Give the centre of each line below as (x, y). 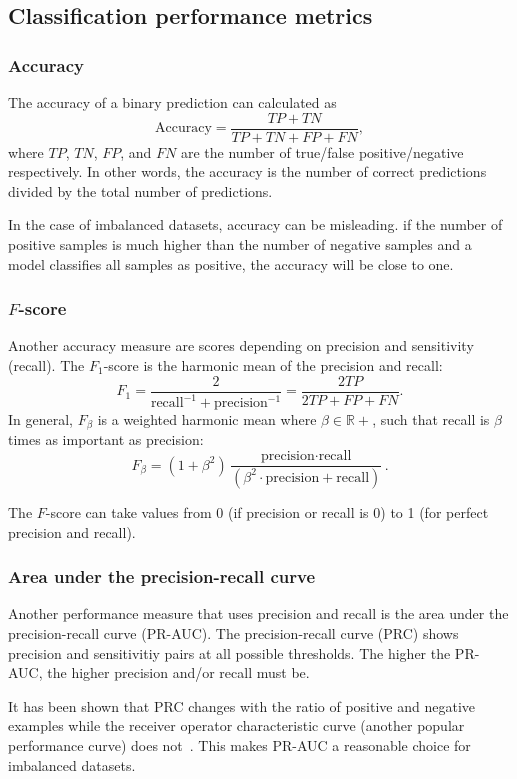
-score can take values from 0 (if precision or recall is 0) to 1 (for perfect (267, 511)
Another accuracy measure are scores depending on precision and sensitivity (241, 345)
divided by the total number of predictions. (140, 190)
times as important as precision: (106, 439)
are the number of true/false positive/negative (322, 151)
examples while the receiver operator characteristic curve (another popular (236, 725)
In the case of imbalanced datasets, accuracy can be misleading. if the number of (255, 224)
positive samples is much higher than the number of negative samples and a (240, 244)
